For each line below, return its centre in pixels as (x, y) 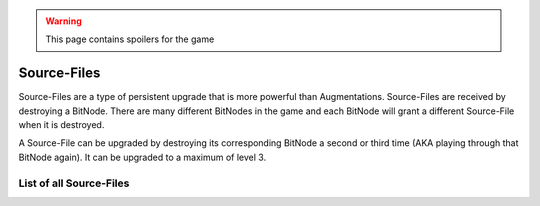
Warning (63, 21)
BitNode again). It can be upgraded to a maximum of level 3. (142, 157)
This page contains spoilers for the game (130, 39)
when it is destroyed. (61, 125)
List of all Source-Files (74, 183)
